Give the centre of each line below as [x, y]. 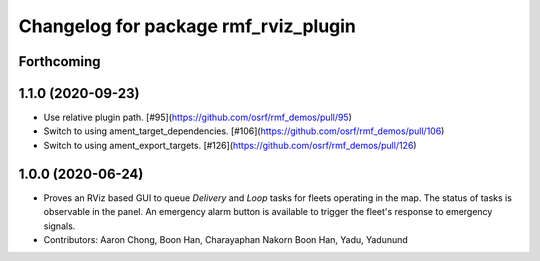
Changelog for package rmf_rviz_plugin [187, 26]
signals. [59, 226]
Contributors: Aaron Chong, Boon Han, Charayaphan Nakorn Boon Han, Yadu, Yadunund [226, 239]
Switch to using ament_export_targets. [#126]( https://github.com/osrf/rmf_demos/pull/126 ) [230, 145]
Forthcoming [59, 61]
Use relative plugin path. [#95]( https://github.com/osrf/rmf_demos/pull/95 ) [197, 117]
